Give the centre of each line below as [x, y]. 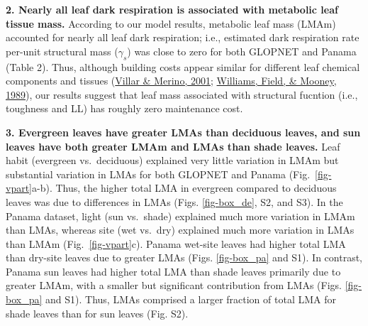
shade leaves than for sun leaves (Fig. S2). [97, 313]
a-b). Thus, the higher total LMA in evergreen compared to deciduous [184, 188]
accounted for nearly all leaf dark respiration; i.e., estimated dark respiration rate [183, 37]
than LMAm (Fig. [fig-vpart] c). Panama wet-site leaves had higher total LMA [176, 243]
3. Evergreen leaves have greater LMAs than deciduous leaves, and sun [183, 132]
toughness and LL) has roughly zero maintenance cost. [124, 108]
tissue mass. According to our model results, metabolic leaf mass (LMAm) [171, 23]
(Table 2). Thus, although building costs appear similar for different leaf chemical [183, 66]
